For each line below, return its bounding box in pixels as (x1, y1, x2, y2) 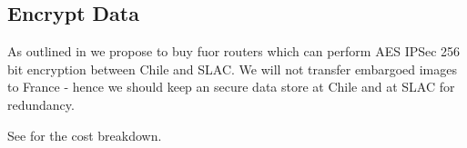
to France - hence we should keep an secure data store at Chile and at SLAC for (7, 77, 455, 96)
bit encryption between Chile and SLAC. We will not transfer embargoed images (7, 59, 458, 78)
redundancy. (7, 94, 75, 113)
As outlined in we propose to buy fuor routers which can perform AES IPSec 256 (7, 42, 461, 61)
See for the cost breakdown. (7, 125, 162, 144)
